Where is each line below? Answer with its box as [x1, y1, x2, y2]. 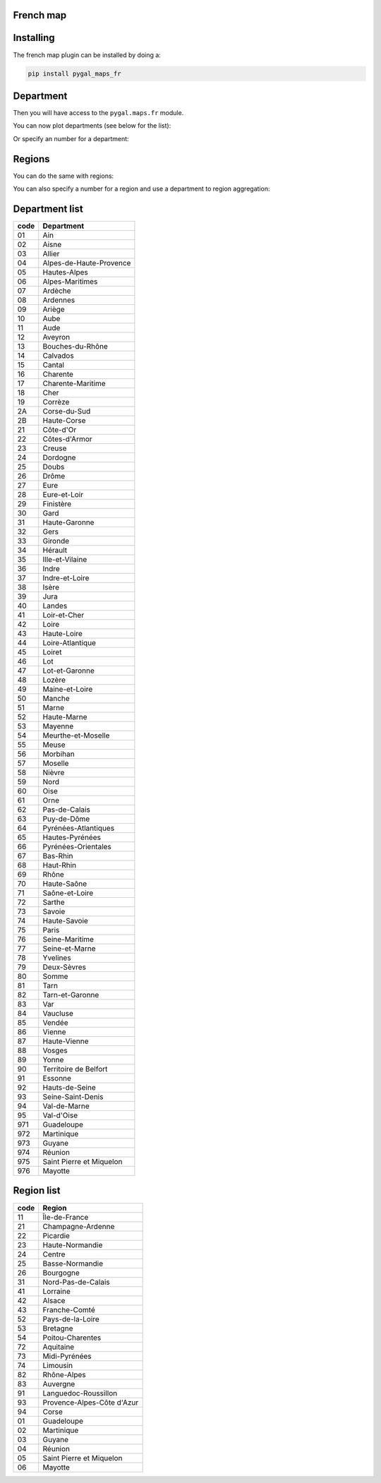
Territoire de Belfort [42, 1064, 108, 1074]
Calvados [42, 351, 74, 360]
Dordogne [42, 452, 76, 462]
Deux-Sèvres [42, 962, 86, 972]
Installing [13, 32, 56, 44]
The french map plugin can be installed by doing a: [13, 50, 162, 59]
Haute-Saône [42, 879, 87, 889]
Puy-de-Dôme [42, 814, 90, 824]
